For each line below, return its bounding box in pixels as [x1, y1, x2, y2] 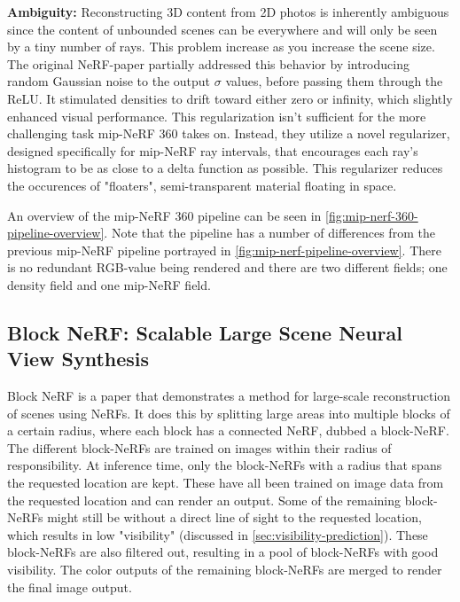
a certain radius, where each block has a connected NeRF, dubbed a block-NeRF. [7, 421, 449, 440]
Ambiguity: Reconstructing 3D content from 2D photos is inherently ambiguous [7, 3, 449, 20]
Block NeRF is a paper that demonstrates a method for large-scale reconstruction [7, 387, 451, 405]
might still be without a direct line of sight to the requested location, [47, 508, 422, 527]
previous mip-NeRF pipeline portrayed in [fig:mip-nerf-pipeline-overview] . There [7, 240, 441, 259]
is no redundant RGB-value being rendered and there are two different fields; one [7, 258, 448, 277]
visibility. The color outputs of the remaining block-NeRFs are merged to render [7, 560, 442, 579]
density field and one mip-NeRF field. [7, 275, 211, 293]
